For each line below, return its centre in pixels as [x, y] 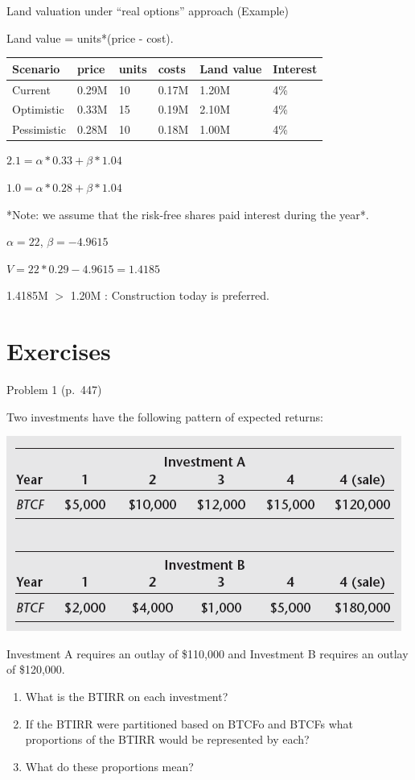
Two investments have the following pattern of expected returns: [165, 416]
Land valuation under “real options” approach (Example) [148, 10]
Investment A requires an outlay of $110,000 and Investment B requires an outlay [207, 653]
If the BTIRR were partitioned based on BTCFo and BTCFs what [189, 723]
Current [31, 89]
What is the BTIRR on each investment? [127, 696]
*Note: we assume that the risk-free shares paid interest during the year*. [188, 214]
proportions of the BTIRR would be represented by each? [167, 739]
